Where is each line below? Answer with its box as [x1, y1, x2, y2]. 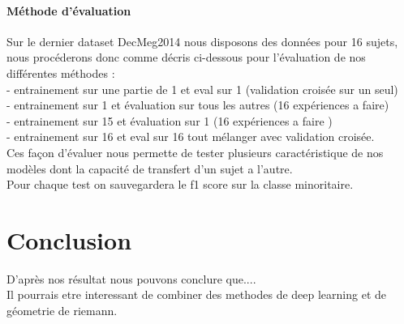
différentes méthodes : [6, 64, 115, 81]
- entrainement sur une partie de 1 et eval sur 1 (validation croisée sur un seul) [6, 80, 398, 97]
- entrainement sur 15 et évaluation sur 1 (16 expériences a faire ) [6, 112, 333, 129]
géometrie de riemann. [6, 302, 118, 319]
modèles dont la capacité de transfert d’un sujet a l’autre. [6, 160, 293, 177]
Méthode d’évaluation [6, 2, 131, 19]
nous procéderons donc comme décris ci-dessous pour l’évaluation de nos [6, 49, 366, 66]
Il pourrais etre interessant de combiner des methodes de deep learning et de [6, 286, 387, 303]
